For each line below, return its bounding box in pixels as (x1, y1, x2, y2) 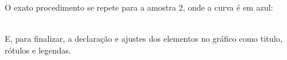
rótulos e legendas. (5, 44, 71, 56)
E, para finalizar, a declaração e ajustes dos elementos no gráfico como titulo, (5, 32, 283, 45)
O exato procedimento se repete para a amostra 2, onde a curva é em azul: (5, 1, 274, 13)
